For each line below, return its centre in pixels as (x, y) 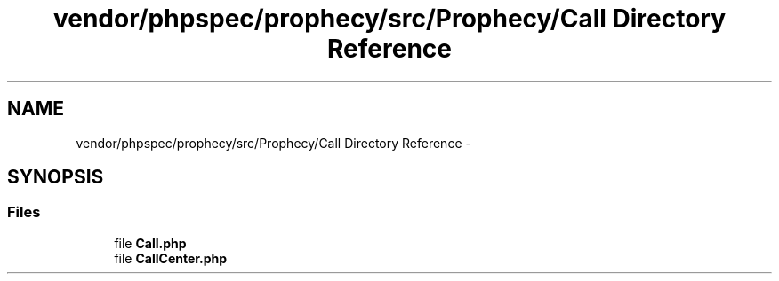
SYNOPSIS (56, 177)
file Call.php (150, 243)
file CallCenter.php (171, 258)
